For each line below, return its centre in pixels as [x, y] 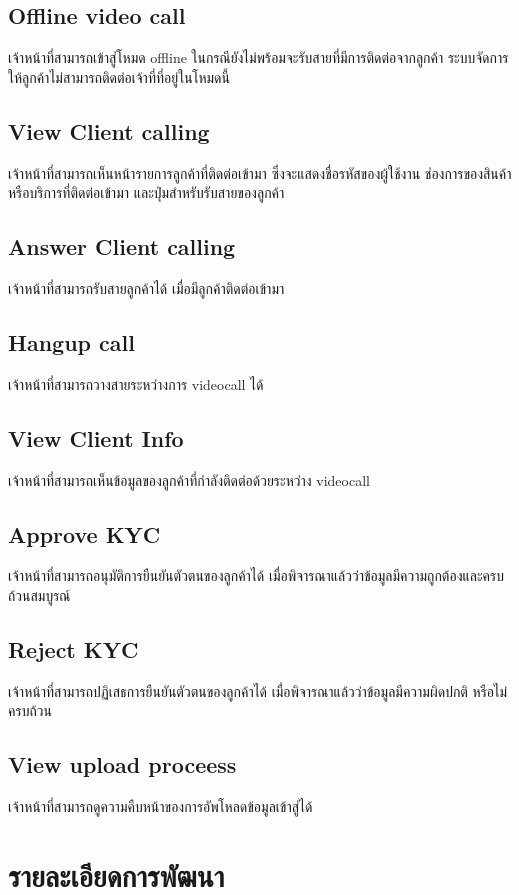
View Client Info [96, 437]
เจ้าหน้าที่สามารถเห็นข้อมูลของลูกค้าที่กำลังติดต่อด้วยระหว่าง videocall [189, 479]
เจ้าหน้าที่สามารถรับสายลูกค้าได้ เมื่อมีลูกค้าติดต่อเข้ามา [146, 287]
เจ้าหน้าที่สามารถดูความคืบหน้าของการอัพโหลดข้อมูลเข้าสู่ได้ [160, 806]
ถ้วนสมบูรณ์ [39, 594]
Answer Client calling [122, 246]
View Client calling [109, 130]
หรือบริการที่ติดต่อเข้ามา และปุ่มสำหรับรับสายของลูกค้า [146, 192]
